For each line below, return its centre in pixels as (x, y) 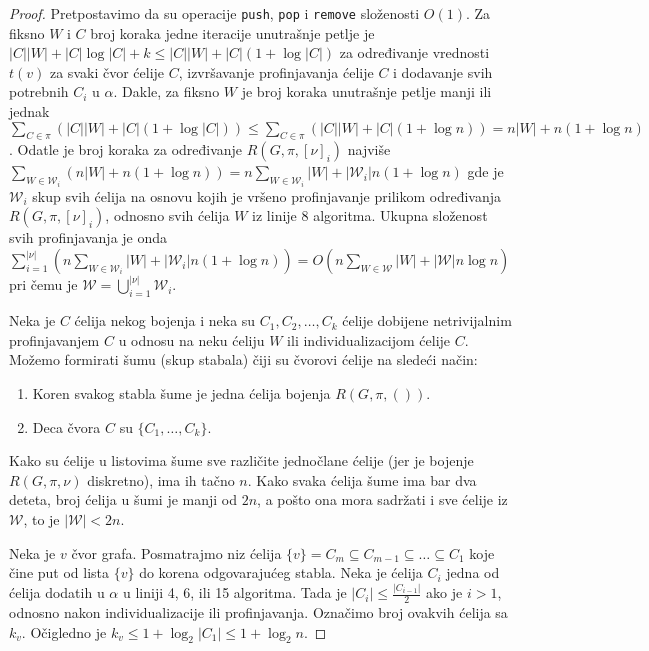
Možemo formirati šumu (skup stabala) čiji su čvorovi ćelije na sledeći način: (243, 359)
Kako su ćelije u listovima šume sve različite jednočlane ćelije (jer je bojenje (241, 460)
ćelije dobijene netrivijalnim (427, 320)
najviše (369, 149)
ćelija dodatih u (57, 592)
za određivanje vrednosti (414, 52)
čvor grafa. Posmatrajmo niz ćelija (176, 552)
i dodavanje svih (443, 71)
